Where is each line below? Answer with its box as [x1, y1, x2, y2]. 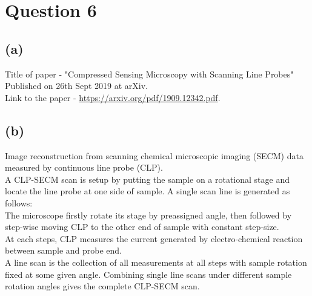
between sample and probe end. [5, 244, 122, 257]
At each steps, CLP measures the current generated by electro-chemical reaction [5, 232, 303, 245]
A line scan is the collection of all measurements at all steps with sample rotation [5, 255, 307, 268]
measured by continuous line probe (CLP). [5, 161, 163, 174]
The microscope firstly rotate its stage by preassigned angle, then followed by [5, 208, 292, 221]
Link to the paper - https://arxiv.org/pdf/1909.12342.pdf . [5, 91, 221, 104]
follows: [5, 196, 33, 209]
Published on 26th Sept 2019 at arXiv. [5, 79, 148, 92]
